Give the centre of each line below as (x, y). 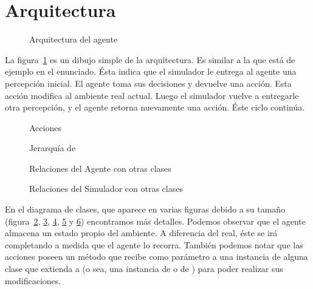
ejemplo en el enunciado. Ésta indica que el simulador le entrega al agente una (151, 71)
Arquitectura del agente (74, 39)
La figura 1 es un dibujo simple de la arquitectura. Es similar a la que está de (150, 59)
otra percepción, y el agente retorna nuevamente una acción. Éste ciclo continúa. (155, 107)
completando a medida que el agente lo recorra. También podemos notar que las (154, 244)
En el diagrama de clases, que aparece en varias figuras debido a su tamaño (145, 209)
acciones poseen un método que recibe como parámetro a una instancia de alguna (156, 257)
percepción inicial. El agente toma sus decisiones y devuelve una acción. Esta (148, 83)
